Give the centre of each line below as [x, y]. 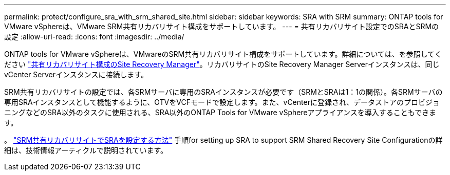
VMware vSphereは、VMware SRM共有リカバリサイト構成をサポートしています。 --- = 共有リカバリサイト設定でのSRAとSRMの [222, 26]
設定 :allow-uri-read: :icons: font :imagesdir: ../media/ [94, 37]
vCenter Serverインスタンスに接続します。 [76, 74]
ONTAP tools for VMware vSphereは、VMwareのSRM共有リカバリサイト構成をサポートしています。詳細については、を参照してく [223, 54]
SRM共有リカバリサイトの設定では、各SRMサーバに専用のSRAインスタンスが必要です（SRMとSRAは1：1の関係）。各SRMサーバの [223, 92]
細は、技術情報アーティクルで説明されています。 [86, 150]
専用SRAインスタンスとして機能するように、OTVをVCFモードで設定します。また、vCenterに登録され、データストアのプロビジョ [222, 102]
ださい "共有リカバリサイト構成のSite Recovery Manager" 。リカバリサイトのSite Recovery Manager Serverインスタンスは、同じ [222, 64]
